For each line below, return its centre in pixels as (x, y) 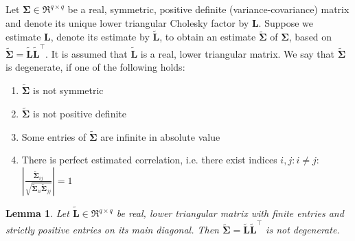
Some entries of (54, 136)
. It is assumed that (87, 53)
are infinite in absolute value (160, 136)
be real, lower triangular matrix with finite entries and (230, 213)
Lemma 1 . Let (37, 213)
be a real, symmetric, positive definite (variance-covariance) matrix (208, 9)
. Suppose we (286, 22)
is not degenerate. (303, 230)
